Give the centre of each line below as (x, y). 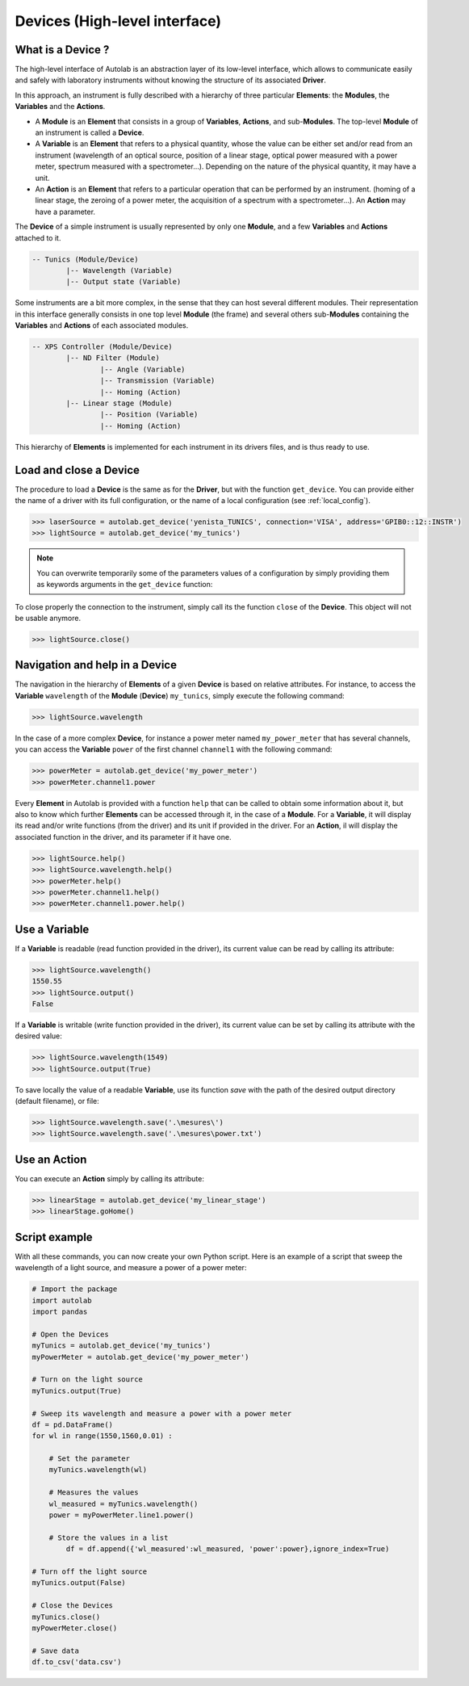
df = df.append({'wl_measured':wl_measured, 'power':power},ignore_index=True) (228, 1549)
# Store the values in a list (109, 1537)
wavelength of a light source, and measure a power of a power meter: (131, 1268)
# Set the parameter (90, 1459)
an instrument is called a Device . (90, 132)
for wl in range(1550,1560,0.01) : (102, 1436)
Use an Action (51, 1159)
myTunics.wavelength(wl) (98, 1470)
